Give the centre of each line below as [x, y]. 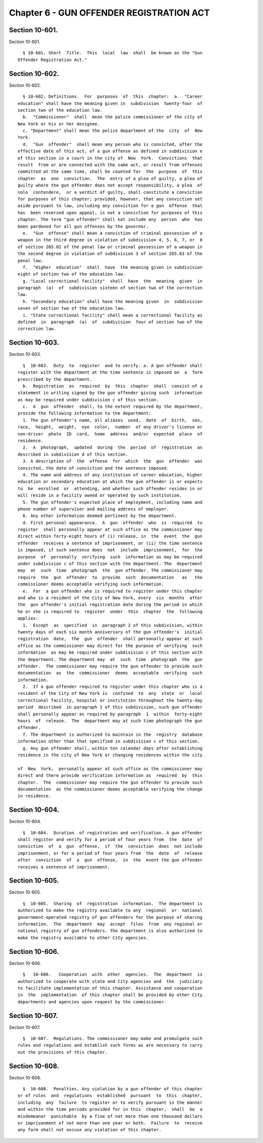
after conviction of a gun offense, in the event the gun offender [110, 860]
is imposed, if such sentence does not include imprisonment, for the [110, 550]
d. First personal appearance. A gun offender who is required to [113, 523]
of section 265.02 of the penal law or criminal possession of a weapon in [110, 247]
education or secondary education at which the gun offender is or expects [110, 482]
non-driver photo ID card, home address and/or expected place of [110, 434]
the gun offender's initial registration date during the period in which [110, 605]
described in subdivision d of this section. [73, 454]
